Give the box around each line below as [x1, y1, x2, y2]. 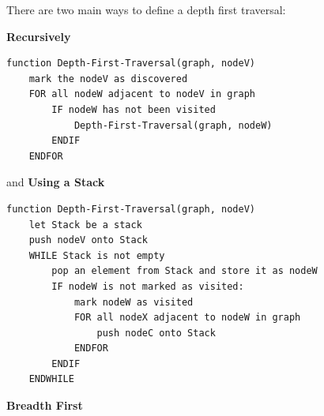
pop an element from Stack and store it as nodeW [51, 265, 318, 277]
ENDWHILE [28, 373, 74, 385]
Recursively [6, 28, 71, 44]
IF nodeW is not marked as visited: [51, 280, 244, 292]
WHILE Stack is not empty [28, 249, 165, 261]
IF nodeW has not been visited [51, 103, 216, 115]
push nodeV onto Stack [28, 234, 148, 246]
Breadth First [6, 397, 83, 414]
